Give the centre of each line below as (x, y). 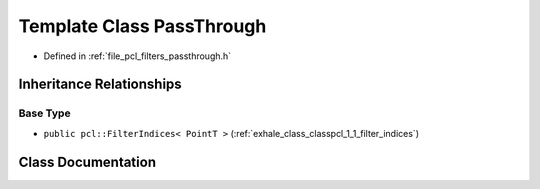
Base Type (44, 113)
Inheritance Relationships (100, 84)
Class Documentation (87, 161)
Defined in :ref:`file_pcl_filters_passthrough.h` (137, 56)
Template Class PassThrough (142, 26)
